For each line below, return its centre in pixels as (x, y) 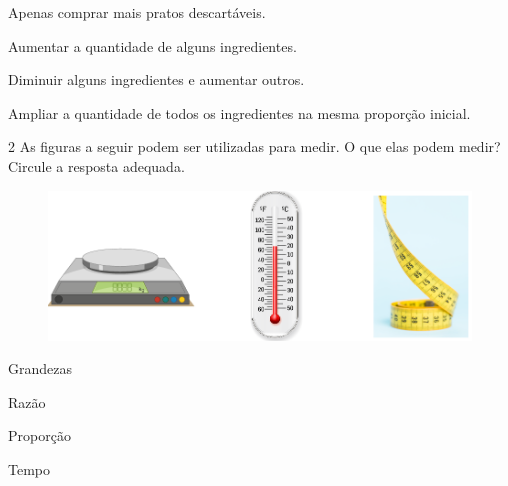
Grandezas (40, 368)
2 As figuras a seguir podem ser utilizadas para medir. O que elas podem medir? (254, 146)
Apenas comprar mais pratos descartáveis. (137, 12)
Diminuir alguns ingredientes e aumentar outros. (156, 79)
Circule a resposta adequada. (96, 165)
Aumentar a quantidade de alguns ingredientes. (152, 45)
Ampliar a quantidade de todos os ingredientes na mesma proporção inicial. (239, 112)
